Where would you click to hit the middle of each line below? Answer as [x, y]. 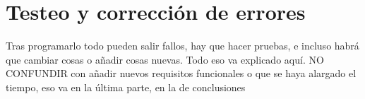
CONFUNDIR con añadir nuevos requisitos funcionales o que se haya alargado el [181, 73]
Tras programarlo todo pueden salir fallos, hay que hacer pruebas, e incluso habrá [182, 46]
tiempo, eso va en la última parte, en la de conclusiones [126, 87]
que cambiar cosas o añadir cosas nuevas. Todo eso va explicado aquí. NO [165, 59]
